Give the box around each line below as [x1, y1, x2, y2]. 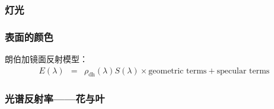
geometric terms [148, 66, 207, 75]
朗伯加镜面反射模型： [5, 53, 88, 65]
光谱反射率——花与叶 [5, 91, 105, 106]
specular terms [216, 66, 270, 75]
